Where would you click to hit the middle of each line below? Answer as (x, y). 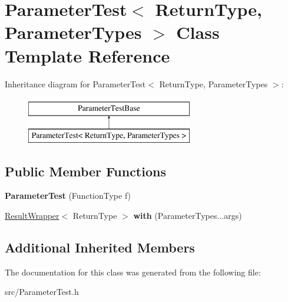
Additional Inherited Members (100, 247)
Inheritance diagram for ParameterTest (75, 83)
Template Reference (87, 55)
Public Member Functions (85, 171)
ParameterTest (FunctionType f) (68, 196)
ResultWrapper (32, 216)
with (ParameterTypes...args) (188, 216)
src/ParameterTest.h (42, 292)
